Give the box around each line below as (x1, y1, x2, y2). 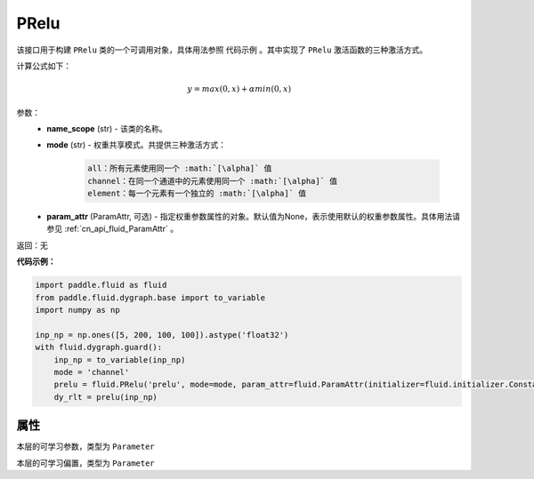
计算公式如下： (16, 60, 71, 71)
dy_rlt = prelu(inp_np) (53, 392, 158, 402)
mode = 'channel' (53, 367, 130, 377)
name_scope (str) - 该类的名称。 (46, 123, 168, 133)
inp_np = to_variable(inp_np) (53, 355, 186, 364)
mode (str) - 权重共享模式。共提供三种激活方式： (46, 140, 227, 150)
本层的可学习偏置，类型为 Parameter (16, 458, 155, 468)
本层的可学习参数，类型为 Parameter (16, 441, 155, 452)
